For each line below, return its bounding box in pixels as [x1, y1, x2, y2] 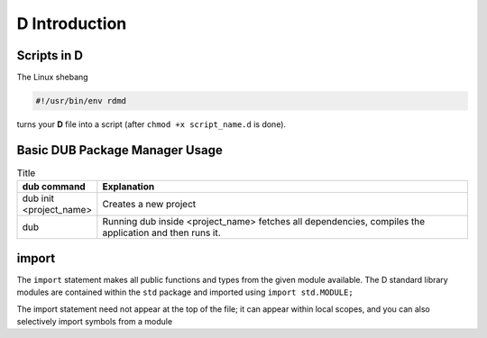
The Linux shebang [16, 72, 89, 83]
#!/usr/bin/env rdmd [35, 96, 126, 106]
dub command [22, 180, 86, 193]
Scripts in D [16, 48, 83, 63]
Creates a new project [102, 198, 197, 211]
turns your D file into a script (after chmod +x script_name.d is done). [16, 119, 287, 130]
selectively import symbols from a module [16, 316, 173, 326]
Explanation [102, 180, 155, 193]
